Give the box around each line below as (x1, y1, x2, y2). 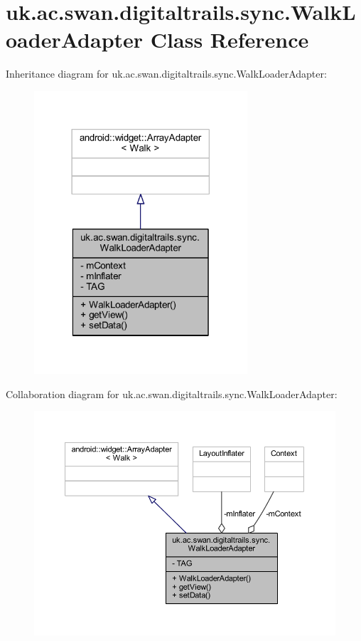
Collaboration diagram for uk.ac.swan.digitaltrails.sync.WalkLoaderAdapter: (6, 386, 338, 401)
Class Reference (150, 25, 309, 54)
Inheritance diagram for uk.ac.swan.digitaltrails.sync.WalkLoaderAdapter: (6, 66, 327, 81)
